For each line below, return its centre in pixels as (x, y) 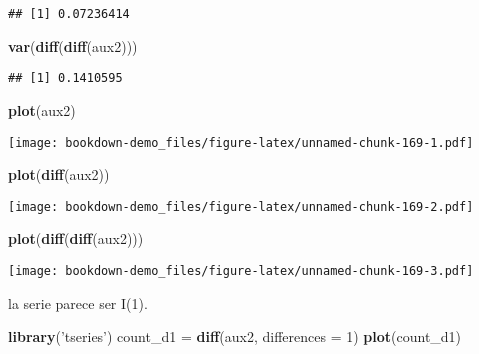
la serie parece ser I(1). (78, 302)
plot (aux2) (42, 109)
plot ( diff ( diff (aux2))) (76, 238)
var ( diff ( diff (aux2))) (73, 45)
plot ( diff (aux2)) (59, 174)
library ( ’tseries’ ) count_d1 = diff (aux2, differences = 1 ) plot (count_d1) (235, 336)
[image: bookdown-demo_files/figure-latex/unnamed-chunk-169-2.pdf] (241, 206)
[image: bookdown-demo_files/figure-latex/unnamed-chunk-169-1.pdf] (241, 142)
